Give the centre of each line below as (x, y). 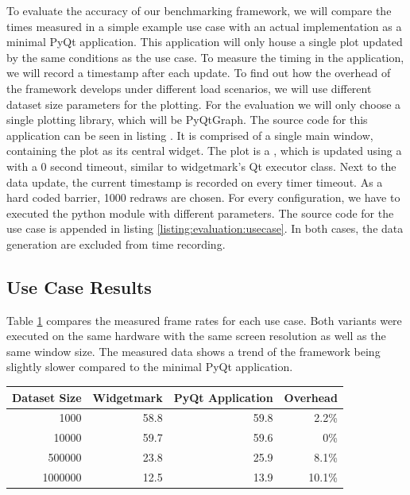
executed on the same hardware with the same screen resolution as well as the (196, 336)
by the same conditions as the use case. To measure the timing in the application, (205, 57)
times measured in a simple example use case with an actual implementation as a (204, 26)
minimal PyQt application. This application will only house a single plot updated (205, 42)
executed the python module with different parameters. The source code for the (200, 213)
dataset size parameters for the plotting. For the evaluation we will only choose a (204, 104)
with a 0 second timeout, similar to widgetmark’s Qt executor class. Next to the (201, 166)
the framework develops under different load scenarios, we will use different (189, 88)
